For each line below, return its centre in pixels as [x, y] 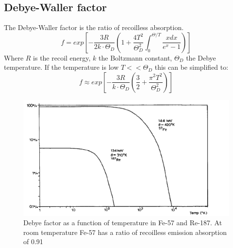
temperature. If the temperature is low [61, 67]
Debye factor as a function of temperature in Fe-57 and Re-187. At [123, 223]
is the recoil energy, [62, 57]
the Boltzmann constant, [135, 57]
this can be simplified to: [191, 67]
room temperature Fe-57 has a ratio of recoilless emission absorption [125, 232]
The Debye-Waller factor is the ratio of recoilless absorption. [94, 27]
